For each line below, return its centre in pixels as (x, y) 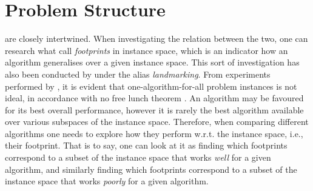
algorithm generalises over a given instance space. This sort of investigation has (152, 62)
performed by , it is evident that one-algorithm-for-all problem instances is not (151, 86)
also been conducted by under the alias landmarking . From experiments (138, 74)
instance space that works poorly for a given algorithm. (107, 181)
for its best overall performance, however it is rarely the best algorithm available (154, 109)
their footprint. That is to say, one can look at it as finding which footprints (146, 145)
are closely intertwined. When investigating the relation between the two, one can (156, 39)
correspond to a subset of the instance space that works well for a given (138, 157)
